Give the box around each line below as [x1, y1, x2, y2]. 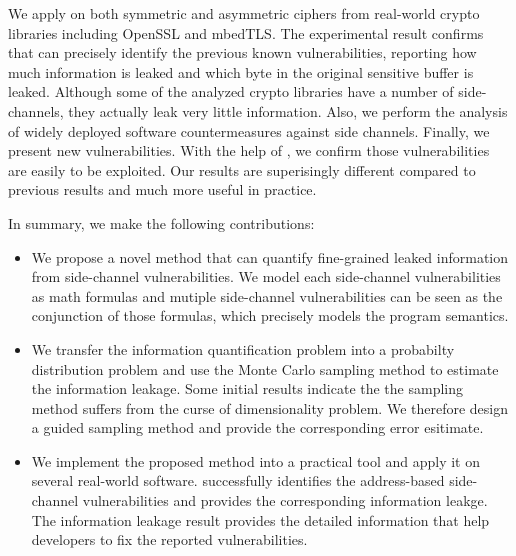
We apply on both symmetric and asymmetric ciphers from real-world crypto [8, 3, 480, 23]
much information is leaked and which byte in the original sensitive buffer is [8, 61, 474, 82]
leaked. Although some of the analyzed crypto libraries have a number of [8, 81, 454, 102]
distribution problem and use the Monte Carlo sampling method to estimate [31, 358, 499, 379]
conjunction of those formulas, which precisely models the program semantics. [31, 305, 509, 326]
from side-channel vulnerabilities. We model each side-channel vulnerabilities [31, 266, 501, 287]
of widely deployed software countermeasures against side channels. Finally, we [8, 120, 490, 141]
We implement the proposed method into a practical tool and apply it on [31, 450, 480, 471]
